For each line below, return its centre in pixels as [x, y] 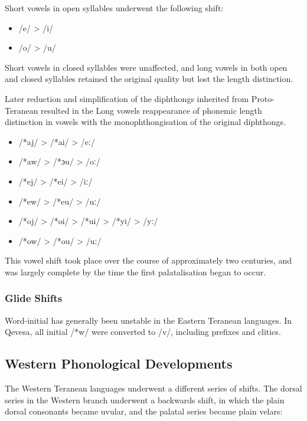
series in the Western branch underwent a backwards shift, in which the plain [145, 399]
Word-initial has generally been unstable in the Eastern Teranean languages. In [148, 320]
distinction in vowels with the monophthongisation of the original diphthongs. [146, 122]
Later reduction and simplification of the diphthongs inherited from [127, 98]
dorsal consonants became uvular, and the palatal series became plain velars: [144, 411]
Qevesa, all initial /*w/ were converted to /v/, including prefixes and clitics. [143, 332]
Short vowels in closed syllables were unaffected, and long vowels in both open [146, 67]
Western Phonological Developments [119, 364]
